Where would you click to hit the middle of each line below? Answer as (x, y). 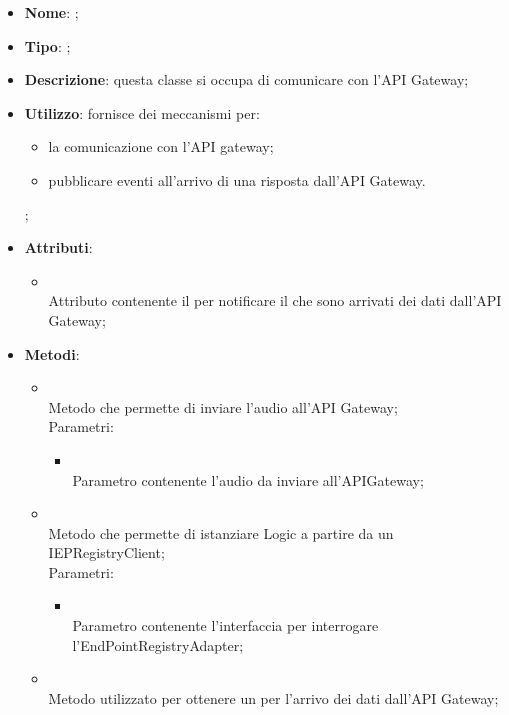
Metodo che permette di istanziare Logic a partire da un (221, 532)
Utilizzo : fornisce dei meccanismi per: (142, 112)
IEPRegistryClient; (106, 552)
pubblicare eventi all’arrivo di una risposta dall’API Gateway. (237, 179)
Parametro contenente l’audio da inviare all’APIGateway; (248, 479)
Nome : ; (51, 12)
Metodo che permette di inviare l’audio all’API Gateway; (223, 406)
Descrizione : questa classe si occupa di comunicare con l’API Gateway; (246, 79)
